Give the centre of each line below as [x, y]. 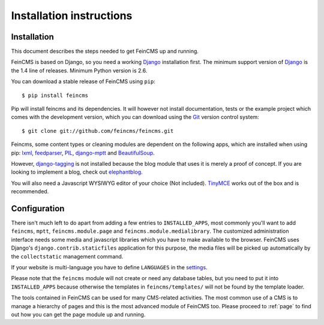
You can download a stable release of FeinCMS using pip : [83, 81]
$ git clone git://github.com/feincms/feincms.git [98, 131]
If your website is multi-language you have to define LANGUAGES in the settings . [109, 267]
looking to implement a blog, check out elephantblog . [77, 172]
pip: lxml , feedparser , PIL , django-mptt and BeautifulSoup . [83, 153]
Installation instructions [72, 16]
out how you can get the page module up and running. [78, 314]
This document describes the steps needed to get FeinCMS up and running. [105, 51]
